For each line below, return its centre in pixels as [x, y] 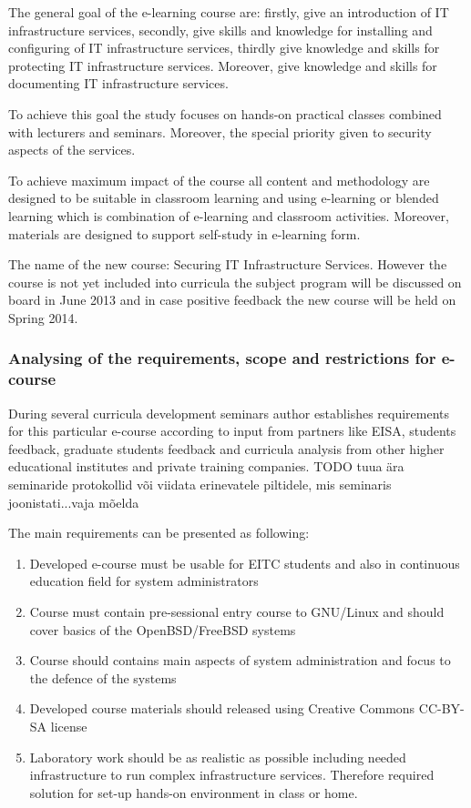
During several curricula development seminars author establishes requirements [229, 413]
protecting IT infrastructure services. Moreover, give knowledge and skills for [223, 65]
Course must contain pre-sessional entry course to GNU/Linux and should [237, 611]
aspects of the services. [72, 150]
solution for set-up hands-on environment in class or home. [194, 792]
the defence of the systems [103, 677]
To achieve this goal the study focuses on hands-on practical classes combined [225, 113]
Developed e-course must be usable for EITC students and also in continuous [245, 563]
